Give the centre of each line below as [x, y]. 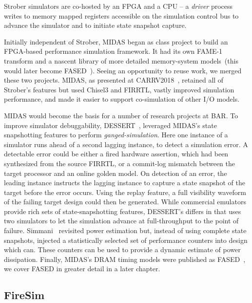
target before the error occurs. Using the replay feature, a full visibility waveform [125, 192]
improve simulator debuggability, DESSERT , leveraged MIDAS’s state [110, 125]
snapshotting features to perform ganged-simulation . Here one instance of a [116, 135]
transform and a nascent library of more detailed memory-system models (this [121, 60]
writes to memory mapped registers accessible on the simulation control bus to [121, 15]
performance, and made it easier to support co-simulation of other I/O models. [122, 99]
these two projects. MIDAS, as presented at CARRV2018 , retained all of [114, 80]
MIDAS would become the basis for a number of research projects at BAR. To [121, 115]
